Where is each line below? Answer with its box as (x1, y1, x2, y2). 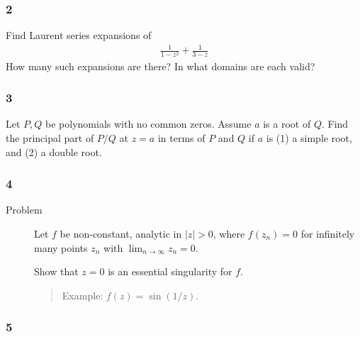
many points (34, 240, 88, 255)
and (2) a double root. (6, 144, 102, 159)
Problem (6, 202, 43, 217)
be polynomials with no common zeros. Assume (45, 116, 252, 131)
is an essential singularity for (108, 264, 232, 279)
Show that (34, 264, 79, 279)
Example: (62, 287, 103, 302)
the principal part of (6, 130, 94, 145)
